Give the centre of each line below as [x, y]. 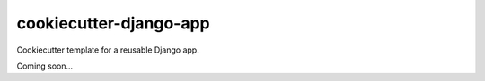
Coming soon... [45, 66]
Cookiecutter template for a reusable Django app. [108, 50]
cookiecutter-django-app [113, 23]
